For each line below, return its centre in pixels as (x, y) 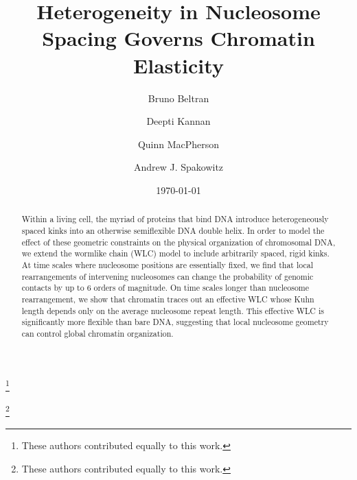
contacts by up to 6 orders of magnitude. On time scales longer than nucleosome (165, 288)
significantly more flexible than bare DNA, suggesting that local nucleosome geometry (175, 322)
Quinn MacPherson (178, 144)
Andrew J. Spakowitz (178, 167)
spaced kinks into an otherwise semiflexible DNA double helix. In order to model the (173, 230)
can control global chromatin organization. (97, 333)
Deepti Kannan (178, 121)
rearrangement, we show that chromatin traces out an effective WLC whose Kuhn (168, 299)
